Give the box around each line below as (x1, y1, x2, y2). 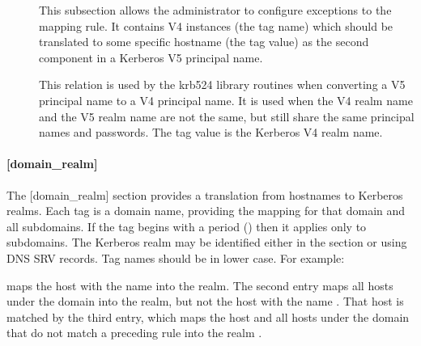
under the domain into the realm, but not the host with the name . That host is (6, 293, 404, 310)
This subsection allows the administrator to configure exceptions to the (39, 2, 392, 18)
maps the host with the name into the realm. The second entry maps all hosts (6, 276, 393, 293)
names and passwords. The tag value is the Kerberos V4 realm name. (39, 124, 383, 141)
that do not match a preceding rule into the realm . (6, 324, 262, 341)
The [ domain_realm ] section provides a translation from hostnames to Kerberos (6, 186, 403, 203)
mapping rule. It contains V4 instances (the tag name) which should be (39, 17, 393, 34)
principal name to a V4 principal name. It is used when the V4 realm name (39, 91, 413, 108)
